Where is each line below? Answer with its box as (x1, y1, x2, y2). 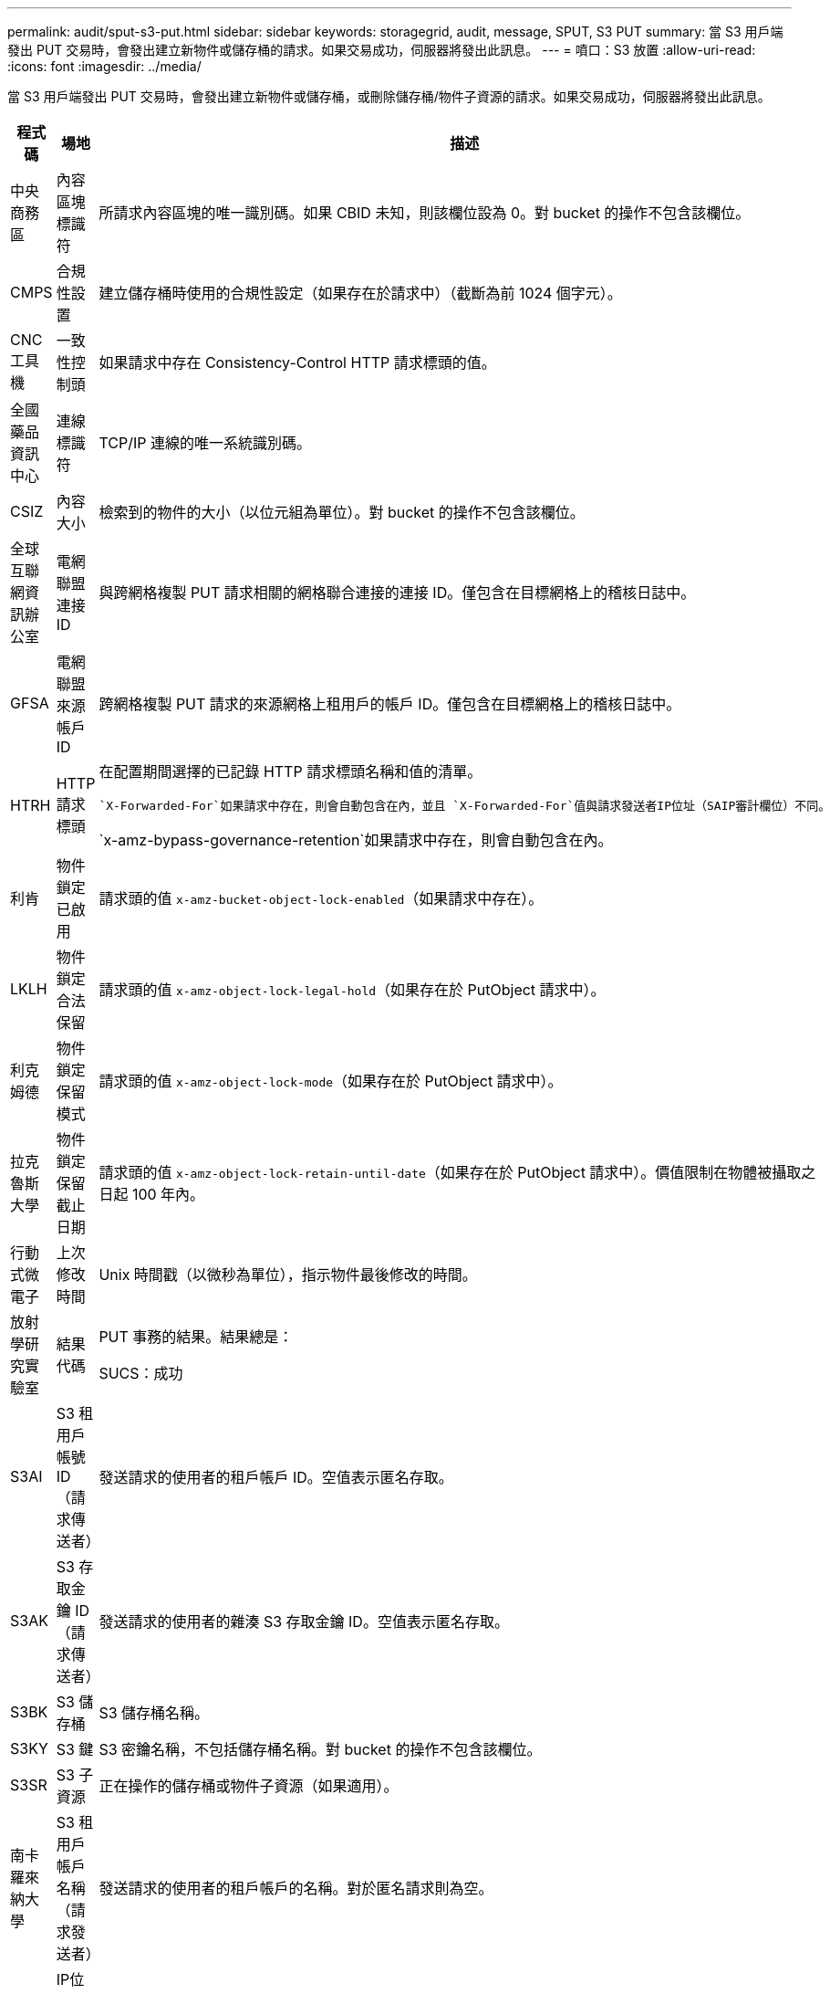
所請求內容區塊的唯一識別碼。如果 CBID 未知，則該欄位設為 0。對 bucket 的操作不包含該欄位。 (99, 204, 751, 222)
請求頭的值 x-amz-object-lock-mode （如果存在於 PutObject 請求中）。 (99, 1072, 563, 1090)
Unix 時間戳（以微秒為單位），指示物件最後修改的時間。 (99, 1265, 477, 1284)
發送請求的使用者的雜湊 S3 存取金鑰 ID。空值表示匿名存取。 (99, 1612, 509, 1631)
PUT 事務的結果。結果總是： (99, 1328, 294, 1346)
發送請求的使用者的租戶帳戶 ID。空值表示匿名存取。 (99, 1468, 453, 1486)
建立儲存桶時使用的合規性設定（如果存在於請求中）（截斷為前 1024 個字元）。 (99, 284, 622, 302)
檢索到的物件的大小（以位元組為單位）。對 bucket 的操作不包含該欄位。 (99, 503, 585, 521)
